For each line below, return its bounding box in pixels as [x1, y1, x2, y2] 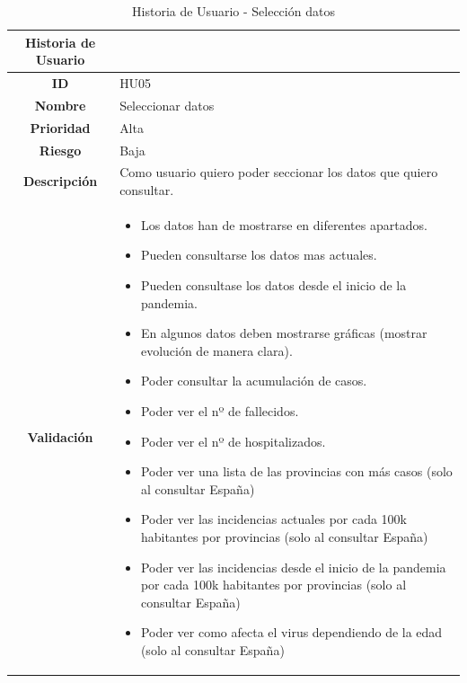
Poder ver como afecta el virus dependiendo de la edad [140, 623, 443, 642]
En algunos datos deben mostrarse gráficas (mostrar [140, 324, 427, 342]
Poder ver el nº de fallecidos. [140, 402, 299, 420]
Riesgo [39, 140, 82, 159]
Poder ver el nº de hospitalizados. [140, 431, 326, 450]
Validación [27, 428, 93, 447]
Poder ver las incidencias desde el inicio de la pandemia [140, 557, 446, 576]
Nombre [34, 95, 86, 114]
